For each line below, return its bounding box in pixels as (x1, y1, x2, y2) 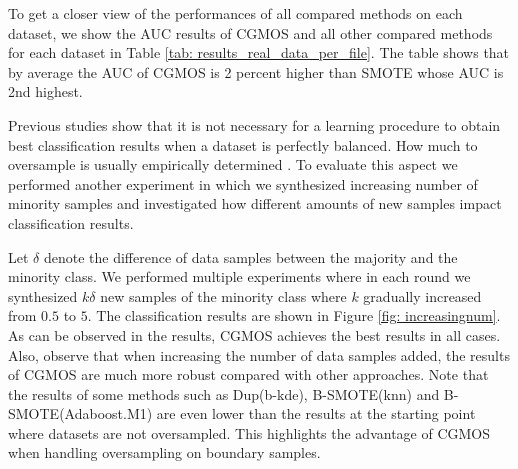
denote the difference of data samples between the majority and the (43, 246, 458, 267)
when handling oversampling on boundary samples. (8, 442, 321, 463)
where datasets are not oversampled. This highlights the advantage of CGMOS (8, 422, 491, 443)
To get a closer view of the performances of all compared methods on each (8, 3, 463, 23)
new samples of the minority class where (100, 285, 347, 306)
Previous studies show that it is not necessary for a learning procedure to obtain (8, 114, 501, 135)
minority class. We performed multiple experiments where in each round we (8, 266, 471, 287)
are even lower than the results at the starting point (156, 403, 476, 424)
